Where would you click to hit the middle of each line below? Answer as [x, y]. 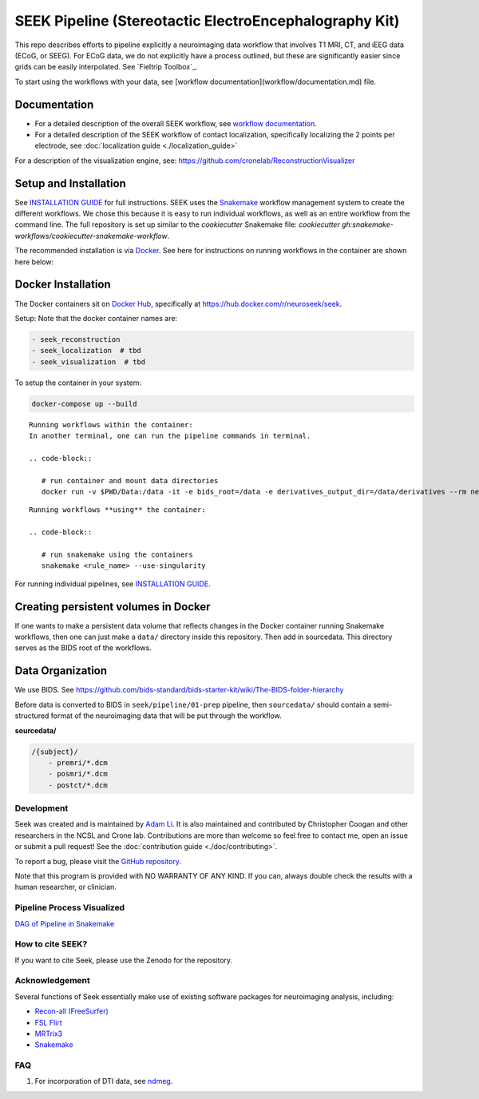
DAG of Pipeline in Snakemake [65, 923]
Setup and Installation [71, 183]
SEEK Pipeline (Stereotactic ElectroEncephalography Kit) [207, 21]
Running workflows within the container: [111, 425]
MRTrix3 [49, 1034]
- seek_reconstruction [76, 339]
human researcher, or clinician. [66, 887]
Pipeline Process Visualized [70, 908]
